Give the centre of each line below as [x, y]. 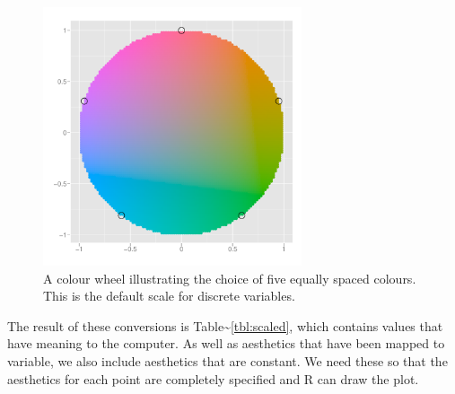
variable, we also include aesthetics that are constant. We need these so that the [227, 360]
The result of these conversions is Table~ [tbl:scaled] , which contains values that [225, 325]
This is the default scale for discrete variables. [169, 296]
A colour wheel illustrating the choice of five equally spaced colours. [230, 278]
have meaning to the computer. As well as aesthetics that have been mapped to [226, 343]
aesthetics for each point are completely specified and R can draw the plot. [213, 378]
